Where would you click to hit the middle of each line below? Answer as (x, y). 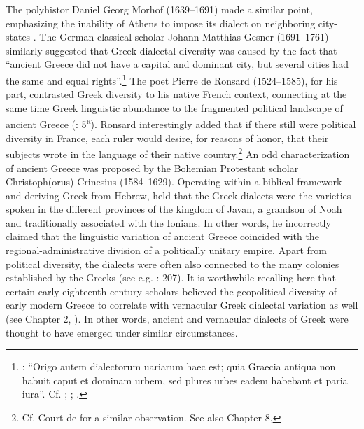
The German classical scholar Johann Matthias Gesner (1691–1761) (184, 37)
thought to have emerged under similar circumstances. (122, 332)
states (18, 37)
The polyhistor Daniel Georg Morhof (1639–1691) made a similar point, (159, 9)
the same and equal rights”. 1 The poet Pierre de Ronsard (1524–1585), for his (172, 79)
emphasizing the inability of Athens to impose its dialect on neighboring (161, 23)
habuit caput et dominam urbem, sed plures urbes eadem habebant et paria (185, 380)
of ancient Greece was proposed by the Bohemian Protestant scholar (152, 168)
